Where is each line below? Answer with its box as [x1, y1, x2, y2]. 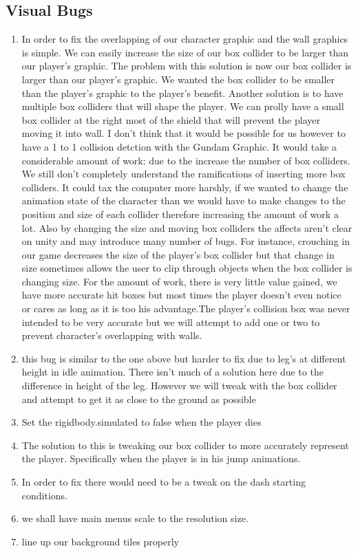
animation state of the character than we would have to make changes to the [21, 193, 346, 208]
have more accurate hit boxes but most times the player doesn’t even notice [21, 288, 341, 302]
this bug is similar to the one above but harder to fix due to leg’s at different [21, 351, 346, 365]
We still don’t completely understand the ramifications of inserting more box [21, 166, 346, 181]
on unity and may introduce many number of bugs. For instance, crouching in [21, 234, 350, 248]
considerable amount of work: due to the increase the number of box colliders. [21, 153, 350, 167]
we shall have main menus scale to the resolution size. [21, 511, 249, 525]
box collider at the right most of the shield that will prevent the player [21, 112, 320, 127]
